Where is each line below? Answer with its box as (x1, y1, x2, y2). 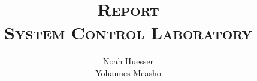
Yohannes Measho (95, 66, 161, 79)
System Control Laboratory (4, 20, 252, 45)
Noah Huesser (102, 55, 154, 67)
